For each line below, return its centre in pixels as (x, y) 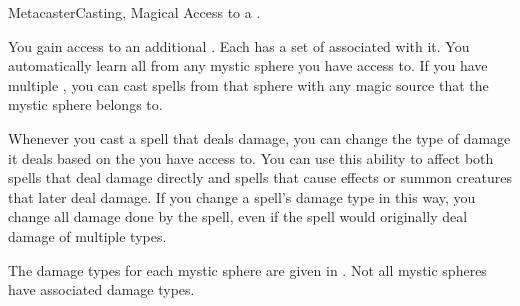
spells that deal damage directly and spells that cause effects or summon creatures (260, 177)
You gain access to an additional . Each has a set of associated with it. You (239, 45)
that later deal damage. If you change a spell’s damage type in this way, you (242, 196)
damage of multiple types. (87, 235)
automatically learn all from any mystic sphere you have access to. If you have (248, 65)
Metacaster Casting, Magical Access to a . (134, 12)
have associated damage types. (101, 289)
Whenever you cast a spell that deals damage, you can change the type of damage (259, 137)
